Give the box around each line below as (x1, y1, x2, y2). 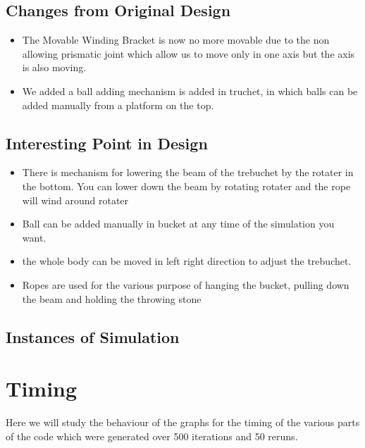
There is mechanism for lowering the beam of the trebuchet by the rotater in (22, 165, 354, 180)
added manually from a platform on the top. (22, 97, 214, 112)
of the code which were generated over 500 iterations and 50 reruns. (6, 428, 298, 443)
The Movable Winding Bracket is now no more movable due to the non (22, 32, 330, 47)
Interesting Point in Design (6, 132, 208, 154)
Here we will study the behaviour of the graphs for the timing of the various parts (6, 415, 360, 430)
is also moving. (22, 60, 87, 75)
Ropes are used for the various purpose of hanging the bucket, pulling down (22, 277, 349, 292)
